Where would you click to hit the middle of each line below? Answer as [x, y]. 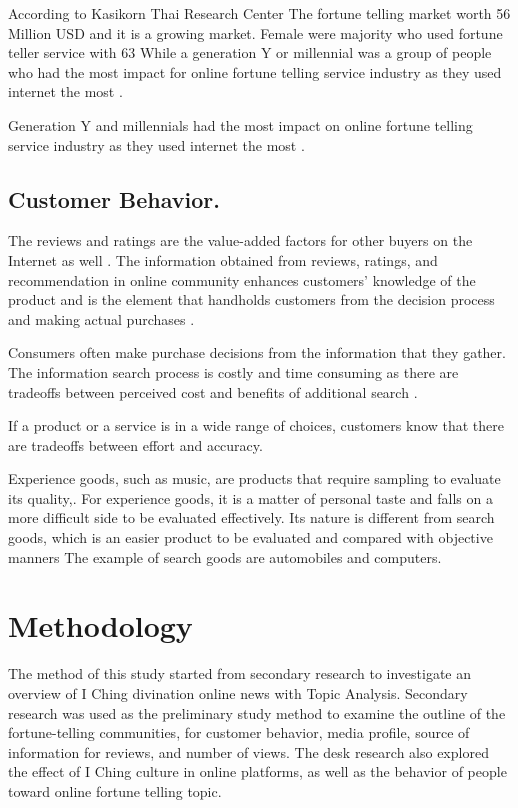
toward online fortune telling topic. [115, 790]
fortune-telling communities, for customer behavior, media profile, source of [239, 732]
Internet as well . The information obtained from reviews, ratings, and [223, 259]
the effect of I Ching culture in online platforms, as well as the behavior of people [257, 771]
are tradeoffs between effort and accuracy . [135, 444]
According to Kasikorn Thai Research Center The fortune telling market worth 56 [259, 13]
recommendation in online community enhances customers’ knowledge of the [242, 279]
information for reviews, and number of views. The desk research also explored [248, 751]
